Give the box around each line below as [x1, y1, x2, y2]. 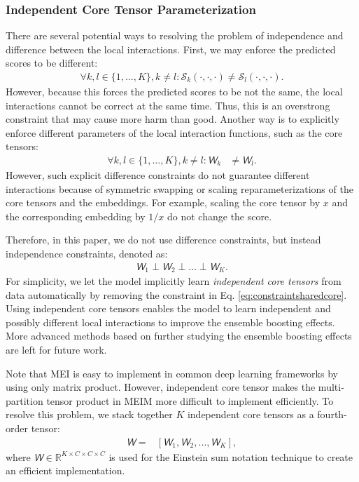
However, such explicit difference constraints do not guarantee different [6, 168, 310, 182]
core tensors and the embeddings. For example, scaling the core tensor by [6, 195, 321, 210]
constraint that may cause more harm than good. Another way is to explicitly [6, 112, 339, 126]
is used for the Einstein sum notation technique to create [108, 449, 353, 464]
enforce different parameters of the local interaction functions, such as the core [6, 125, 343, 140]
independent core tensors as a [187, 407, 314, 422]
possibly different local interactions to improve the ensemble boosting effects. [6, 314, 335, 329]
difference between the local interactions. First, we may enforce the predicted [6, 41, 336, 56]
